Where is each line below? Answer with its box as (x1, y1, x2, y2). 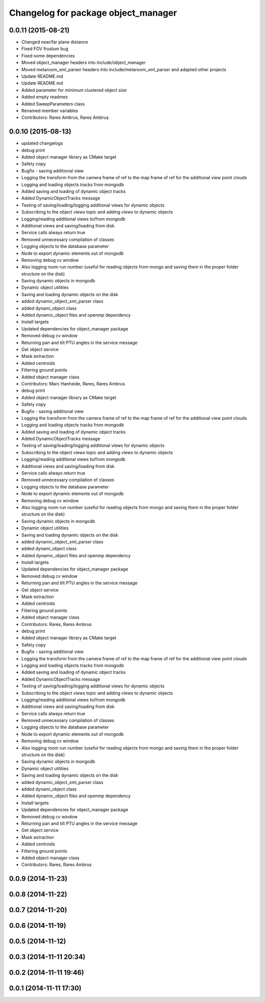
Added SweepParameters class (21, 101, 85, 107)
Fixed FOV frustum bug (21, 46, 69, 52)
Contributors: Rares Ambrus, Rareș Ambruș (21, 114, 109, 120)
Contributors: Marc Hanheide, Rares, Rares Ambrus (21, 380, 125, 386)
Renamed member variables (21, 108, 79, 113)
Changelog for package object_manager (9, 7, 177, 18)
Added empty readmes (21, 94, 68, 100)
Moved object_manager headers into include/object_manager (21, 59, 146, 66)
